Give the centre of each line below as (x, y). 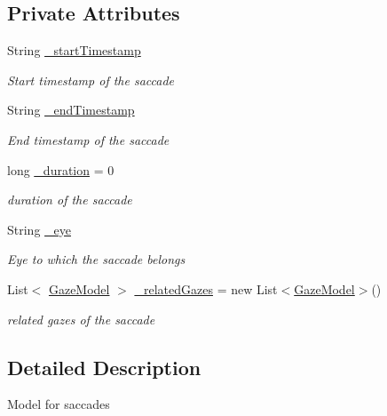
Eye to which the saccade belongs (96, 259)
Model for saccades (59, 404)
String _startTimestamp (74, 50)
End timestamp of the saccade (88, 139)
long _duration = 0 (61, 169)
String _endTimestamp (71, 110)
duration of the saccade (70, 200)
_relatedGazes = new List (206, 288)
